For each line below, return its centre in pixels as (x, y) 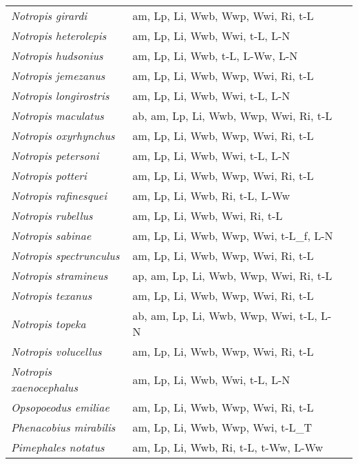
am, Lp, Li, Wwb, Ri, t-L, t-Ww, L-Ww (228, 447)
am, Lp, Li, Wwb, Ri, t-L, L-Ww (211, 195)
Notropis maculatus (57, 115)
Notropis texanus (52, 295)
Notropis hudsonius (57, 56)
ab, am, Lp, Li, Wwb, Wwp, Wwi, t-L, (225, 315)
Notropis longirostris (60, 95)
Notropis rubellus (52, 215)
